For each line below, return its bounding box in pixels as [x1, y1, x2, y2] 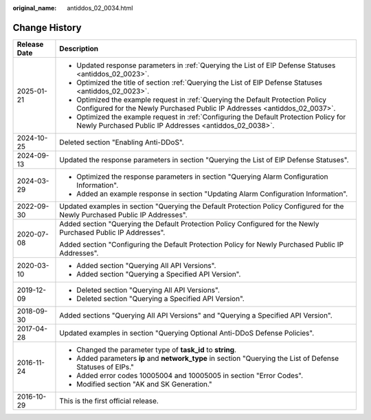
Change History [12, 21, 82, 34]
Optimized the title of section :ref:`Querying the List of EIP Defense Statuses [76, 78, 323, 87]
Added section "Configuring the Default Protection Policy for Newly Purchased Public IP [59, 239, 344, 249]
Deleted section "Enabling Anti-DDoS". [59, 137, 185, 147]
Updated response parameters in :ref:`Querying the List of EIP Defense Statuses [76, 60, 336, 70]
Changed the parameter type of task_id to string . [76, 344, 237, 354]
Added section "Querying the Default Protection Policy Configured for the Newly [59, 219, 319, 228]
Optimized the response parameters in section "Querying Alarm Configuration [76, 172, 328, 181]
